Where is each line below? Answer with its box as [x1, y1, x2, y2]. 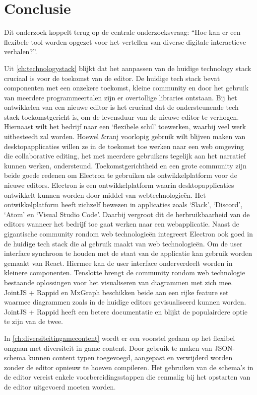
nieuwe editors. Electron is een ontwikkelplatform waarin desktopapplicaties [4, 180, 234, 190]
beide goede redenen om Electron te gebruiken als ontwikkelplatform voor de [4, 170, 237, 180]
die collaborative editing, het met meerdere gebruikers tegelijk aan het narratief [4, 151, 246, 161]
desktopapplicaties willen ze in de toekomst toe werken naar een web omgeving [4, 141, 244, 151]
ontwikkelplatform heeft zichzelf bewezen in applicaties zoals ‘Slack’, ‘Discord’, [4, 199, 243, 210]
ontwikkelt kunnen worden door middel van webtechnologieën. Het [4, 189, 206, 200]
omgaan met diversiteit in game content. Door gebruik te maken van [4, 342, 212, 353]
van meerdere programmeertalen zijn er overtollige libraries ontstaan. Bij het [4, 92, 237, 102]
